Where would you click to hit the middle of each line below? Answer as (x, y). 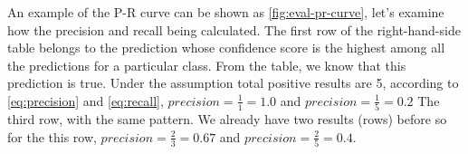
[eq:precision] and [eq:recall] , (86, 100)
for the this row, (52, 136)
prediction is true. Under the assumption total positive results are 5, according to (233, 83)
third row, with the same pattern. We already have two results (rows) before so (227, 119)
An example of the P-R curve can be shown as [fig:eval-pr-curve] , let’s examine (226, 12)
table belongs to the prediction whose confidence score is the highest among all (226, 48)
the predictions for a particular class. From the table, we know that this (207, 65)
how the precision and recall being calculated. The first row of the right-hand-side (234, 29)
